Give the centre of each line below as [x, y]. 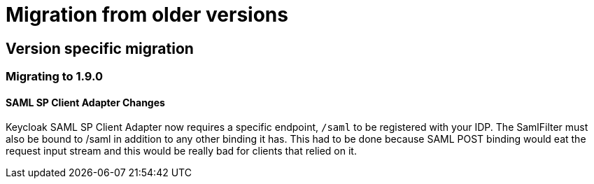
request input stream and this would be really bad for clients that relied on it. [181, 151]
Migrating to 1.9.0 [54, 77]
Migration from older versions [147, 15]
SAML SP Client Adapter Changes [85, 102]
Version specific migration [100, 48]
